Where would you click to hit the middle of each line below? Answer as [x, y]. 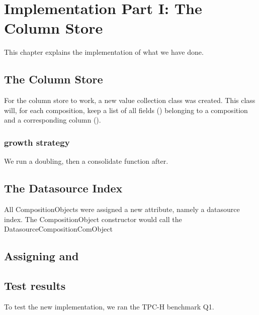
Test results [35, 285]
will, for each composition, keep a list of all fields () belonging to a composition [126, 110]
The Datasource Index [63, 188]
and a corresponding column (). [53, 120]
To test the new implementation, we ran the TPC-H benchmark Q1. [109, 306]
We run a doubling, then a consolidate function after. [86, 161]
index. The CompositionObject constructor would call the [93, 219]
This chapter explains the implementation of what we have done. [104, 52]
